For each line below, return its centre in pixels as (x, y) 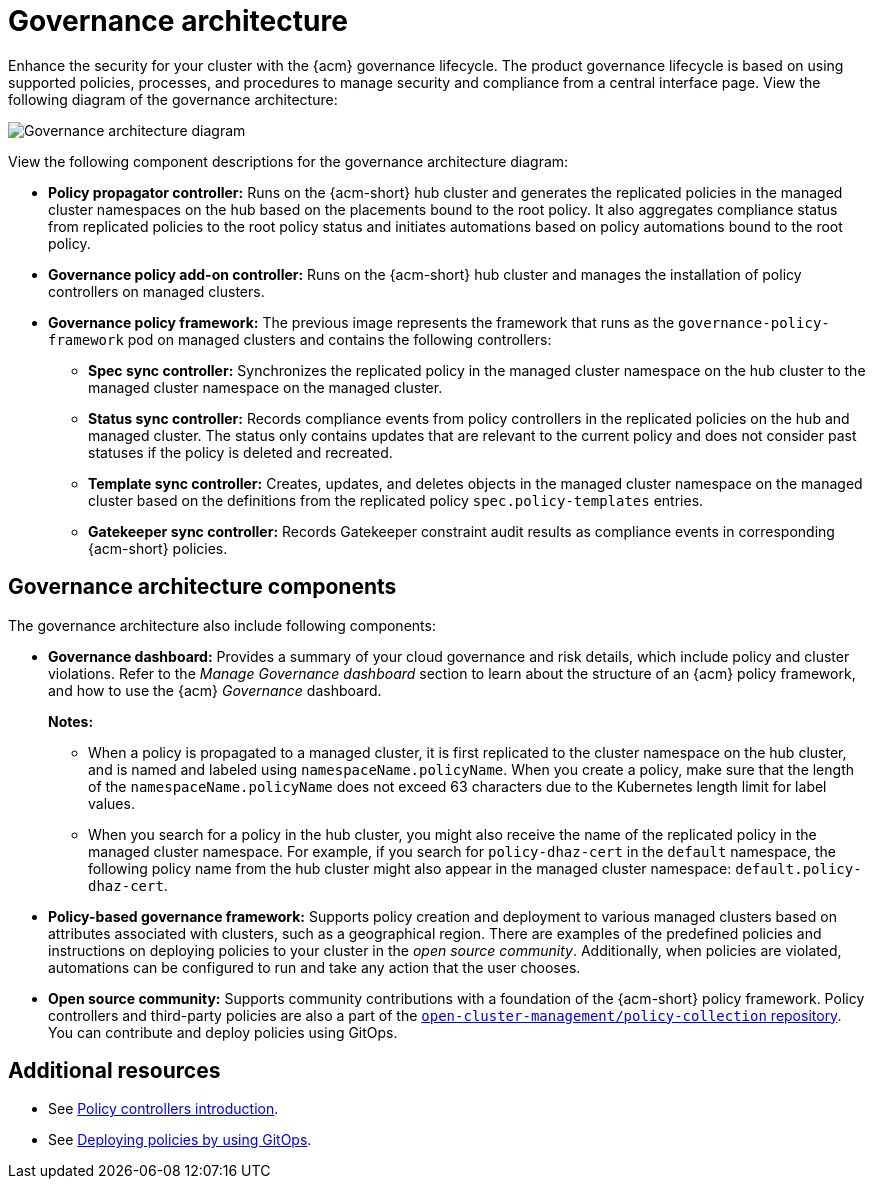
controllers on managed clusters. (156, 291)
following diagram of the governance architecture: (173, 99)
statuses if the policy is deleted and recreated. (240, 452)
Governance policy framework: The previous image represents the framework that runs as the (361, 322)
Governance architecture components (202, 587)
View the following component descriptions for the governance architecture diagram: (288, 161)
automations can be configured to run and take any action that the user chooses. (314, 967)
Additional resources (114, 1071)
